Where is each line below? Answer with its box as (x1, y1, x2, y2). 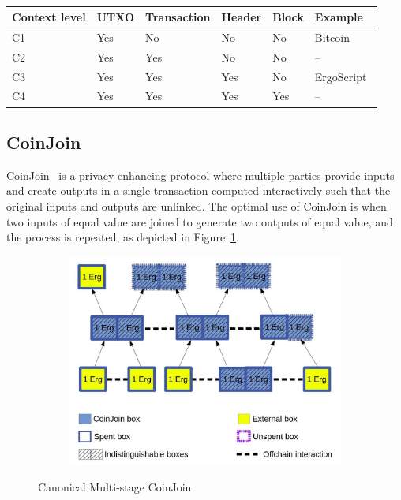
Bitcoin (314, 28, 350, 45)
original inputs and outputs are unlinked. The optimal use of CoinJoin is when (6, 197, 387, 214)
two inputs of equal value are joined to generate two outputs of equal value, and (6, 213, 393, 229)
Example (314, 9, 363, 25)
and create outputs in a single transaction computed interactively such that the (6, 182, 391, 199)
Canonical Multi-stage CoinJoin (38, 478, 192, 494)
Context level (12, 9, 86, 25)
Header (221, 9, 262, 25)
